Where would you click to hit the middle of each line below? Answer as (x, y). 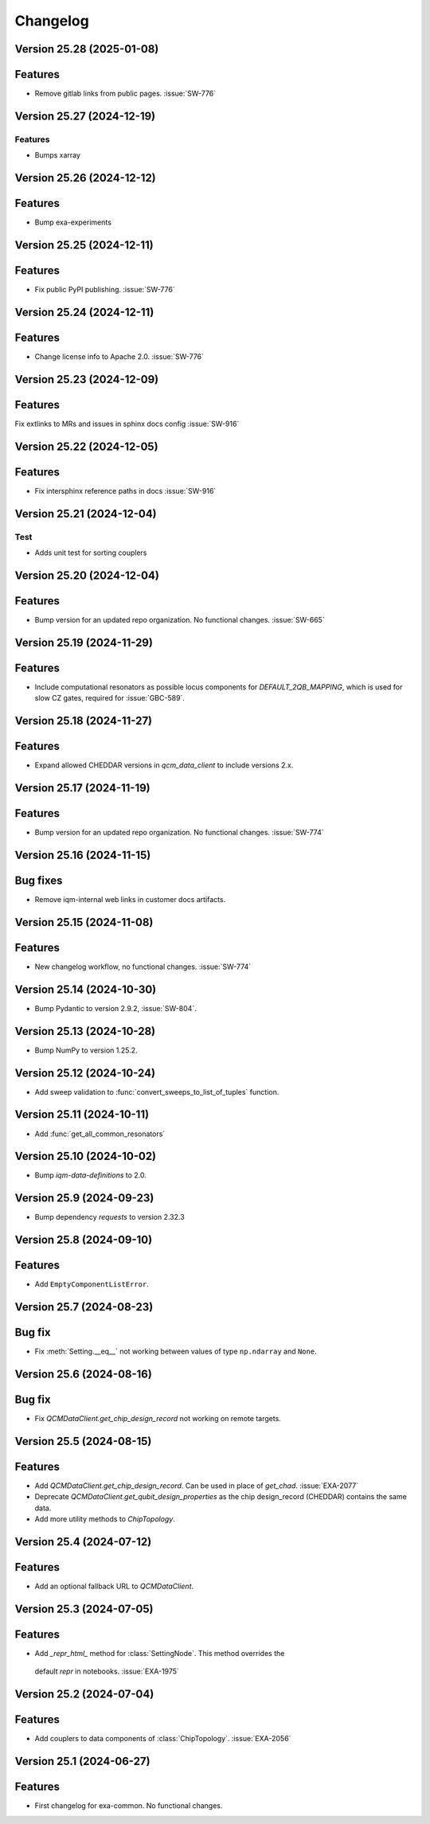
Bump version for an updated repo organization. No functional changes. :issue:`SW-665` (180, 619)
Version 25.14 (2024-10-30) (86, 989)
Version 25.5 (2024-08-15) (83, 1441)
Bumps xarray (58, 155)
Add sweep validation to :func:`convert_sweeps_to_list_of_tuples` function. (157, 1092)
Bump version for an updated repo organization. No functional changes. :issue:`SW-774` (179, 833)
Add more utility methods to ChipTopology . (105, 1519)
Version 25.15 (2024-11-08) (84, 922)
